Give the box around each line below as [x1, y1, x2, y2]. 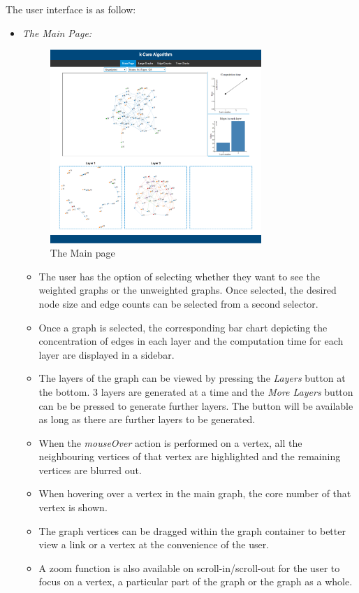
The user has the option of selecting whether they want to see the [38, 269, 321, 283]
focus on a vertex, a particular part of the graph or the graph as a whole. [38, 574, 353, 589]
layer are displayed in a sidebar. [38, 347, 175, 362]
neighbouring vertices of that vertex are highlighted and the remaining [38, 449, 341, 464]
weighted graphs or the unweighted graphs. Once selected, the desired [38, 283, 337, 297]
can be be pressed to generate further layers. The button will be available [38, 398, 353, 413]
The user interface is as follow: [6, 2, 136, 16]
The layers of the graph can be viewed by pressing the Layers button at [38, 371, 346, 385]
